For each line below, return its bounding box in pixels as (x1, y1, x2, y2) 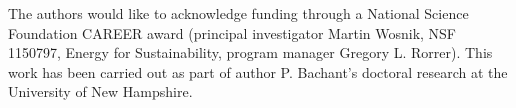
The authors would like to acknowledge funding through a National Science (8, 3, 469, 23)
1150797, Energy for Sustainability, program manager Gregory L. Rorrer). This (8, 42, 493, 63)
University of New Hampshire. (8, 81, 193, 102)
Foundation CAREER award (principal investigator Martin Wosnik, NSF (8, 22, 457, 43)
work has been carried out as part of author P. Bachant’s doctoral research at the (8, 61, 508, 82)
